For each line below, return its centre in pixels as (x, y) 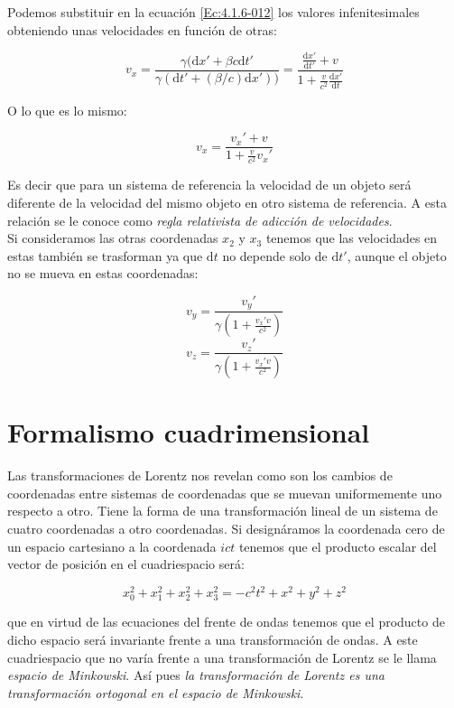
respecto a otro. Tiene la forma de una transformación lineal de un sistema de (222, 511)
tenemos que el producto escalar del (338, 546)
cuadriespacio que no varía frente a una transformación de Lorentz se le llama (222, 657)
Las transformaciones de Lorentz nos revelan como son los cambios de (200, 475)
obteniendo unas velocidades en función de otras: (142, 29)
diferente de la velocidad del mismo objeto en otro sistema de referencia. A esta (227, 202)
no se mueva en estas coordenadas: (103, 273)
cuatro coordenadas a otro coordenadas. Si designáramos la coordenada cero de (226, 529)
